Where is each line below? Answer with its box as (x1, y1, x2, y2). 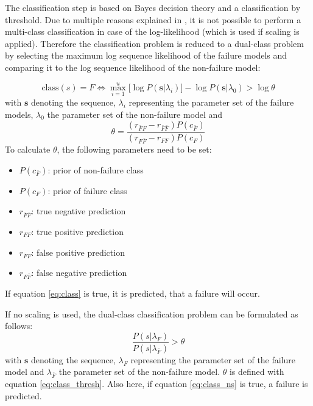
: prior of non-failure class (47, 163, 144, 176)
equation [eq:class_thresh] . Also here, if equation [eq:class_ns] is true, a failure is (5, 377, 308, 390)
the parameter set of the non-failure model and (47, 107, 223, 120)
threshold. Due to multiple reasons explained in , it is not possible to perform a (5, 13, 301, 26)
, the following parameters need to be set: (57, 143, 212, 156)
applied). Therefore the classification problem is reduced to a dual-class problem (5, 37, 304, 49)
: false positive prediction (31, 245, 125, 258)
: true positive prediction (31, 225, 124, 237)
